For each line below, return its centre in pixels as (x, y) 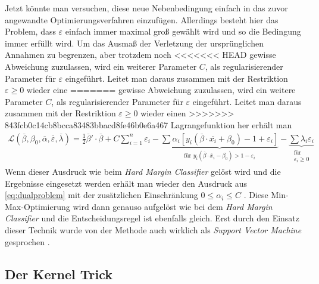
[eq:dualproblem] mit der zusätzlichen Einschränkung (101, 195)
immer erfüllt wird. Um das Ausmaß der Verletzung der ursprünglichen (134, 43)
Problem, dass (30, 31)
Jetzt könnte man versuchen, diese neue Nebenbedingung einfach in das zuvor (146, 8)
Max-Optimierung (37, 206)
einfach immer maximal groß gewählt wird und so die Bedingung (183, 31)
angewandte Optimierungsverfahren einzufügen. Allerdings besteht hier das (142, 19)
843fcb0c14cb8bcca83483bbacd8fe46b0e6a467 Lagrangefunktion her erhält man (148, 124)
